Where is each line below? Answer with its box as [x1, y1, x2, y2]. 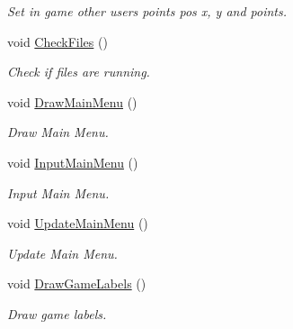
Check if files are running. [7, 62, 150, 81]
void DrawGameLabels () [7, 274, 146, 293]
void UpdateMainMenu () [7, 214, 148, 233]
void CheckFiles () [7, 32, 108, 50]
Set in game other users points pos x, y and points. [7, 2, 288, 20]
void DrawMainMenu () [7, 92, 138, 111]
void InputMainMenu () [7, 152, 138, 171]
